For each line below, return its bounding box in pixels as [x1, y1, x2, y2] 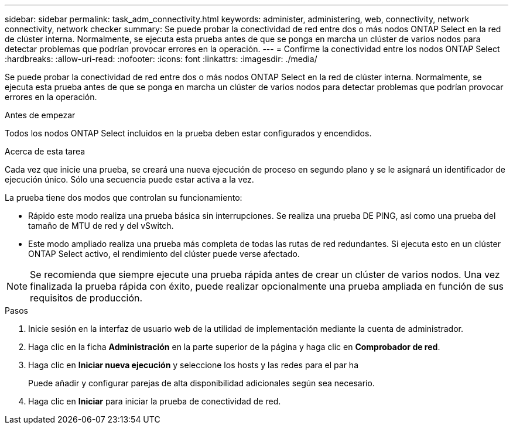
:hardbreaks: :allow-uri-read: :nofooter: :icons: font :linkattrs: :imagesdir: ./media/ [5, 54, 317, 64]
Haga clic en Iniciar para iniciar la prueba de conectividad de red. [28, 396, 281, 406]
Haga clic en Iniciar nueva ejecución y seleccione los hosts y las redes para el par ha [28, 360, 358, 370]
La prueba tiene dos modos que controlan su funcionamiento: [5, 193, 242, 203]
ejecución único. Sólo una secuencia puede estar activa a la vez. [5, 174, 254, 184]
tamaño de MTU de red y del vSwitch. [28, 221, 174, 231]
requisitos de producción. [30, 292, 143, 304]
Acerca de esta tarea [5, 146, 85, 156]
